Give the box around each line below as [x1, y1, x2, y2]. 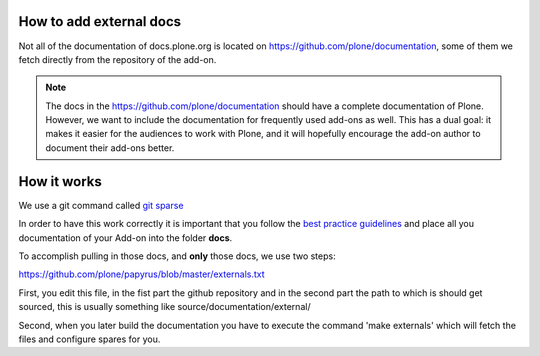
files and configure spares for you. [18, 333, 161, 345]
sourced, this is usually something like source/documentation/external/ [18, 301, 311, 313]
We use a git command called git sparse [18, 199, 184, 211]
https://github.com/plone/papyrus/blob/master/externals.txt [18, 268, 265, 280]
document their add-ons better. [45, 141, 175, 154]
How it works [18, 173, 102, 190]
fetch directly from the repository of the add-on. [18, 53, 217, 65]
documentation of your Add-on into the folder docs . [18, 231, 233, 244]
